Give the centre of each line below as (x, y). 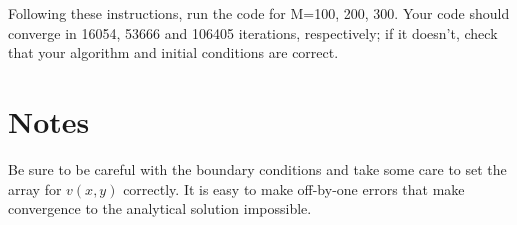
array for (35, 188)
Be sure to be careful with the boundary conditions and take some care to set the (257, 168)
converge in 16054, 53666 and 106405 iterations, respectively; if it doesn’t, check (253, 32)
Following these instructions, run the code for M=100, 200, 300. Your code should (259, 13)
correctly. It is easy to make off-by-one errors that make (294, 188)
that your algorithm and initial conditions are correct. (173, 52)
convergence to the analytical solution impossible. (160, 208)
